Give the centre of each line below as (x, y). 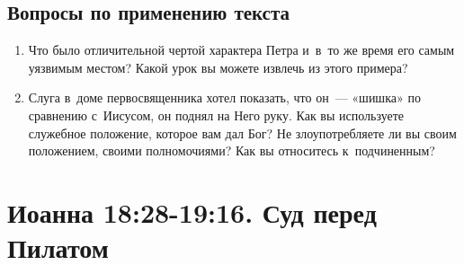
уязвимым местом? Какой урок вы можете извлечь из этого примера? (218, 67)
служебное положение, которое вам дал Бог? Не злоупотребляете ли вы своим (242, 132)
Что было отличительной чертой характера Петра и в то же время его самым (241, 50)
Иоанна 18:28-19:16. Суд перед (192, 212)
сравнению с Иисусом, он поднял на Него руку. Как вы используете (216, 115)
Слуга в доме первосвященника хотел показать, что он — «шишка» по (224, 97)
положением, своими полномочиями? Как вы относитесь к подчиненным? (232, 150)
